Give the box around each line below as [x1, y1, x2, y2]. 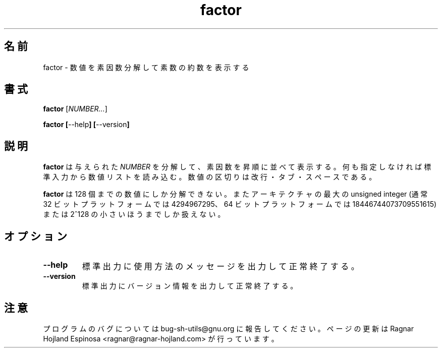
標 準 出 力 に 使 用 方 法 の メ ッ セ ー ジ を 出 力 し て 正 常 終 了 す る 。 [82, 261, 359, 272]
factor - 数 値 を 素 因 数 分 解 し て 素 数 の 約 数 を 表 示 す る [43, 63, 249, 72]
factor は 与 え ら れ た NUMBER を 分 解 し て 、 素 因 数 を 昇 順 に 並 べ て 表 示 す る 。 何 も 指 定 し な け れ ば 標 [43, 162, 431, 171]
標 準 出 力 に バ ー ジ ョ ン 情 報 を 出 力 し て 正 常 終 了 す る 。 [82, 281, 298, 290]
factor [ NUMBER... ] [43, 104, 107, 113]
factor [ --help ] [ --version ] [43, 120, 130, 129]
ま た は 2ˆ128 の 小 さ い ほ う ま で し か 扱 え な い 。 [43, 210, 225, 219]
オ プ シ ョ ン [4, 229, 67, 243]
